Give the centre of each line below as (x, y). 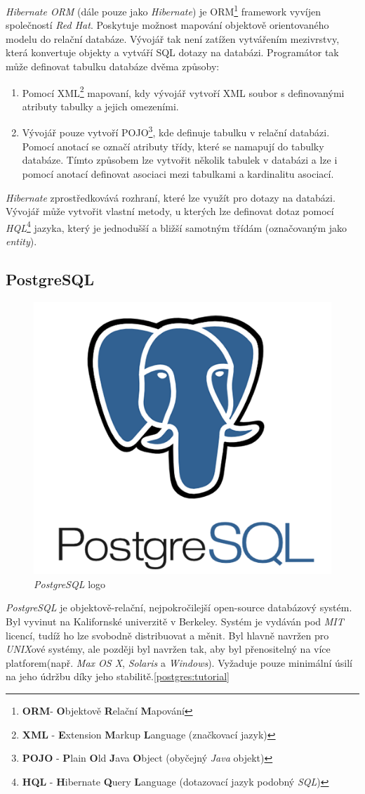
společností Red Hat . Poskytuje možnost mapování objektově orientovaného (167, 25)
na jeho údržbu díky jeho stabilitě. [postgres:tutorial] (118, 676)
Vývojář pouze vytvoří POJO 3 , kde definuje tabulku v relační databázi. (176, 131)
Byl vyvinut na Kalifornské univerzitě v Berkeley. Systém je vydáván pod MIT (175, 621)
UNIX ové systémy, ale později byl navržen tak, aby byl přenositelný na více (168, 649)
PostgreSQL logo (70, 584)
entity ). (21, 241)
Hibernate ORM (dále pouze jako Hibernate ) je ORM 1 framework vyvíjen (164, 10)
